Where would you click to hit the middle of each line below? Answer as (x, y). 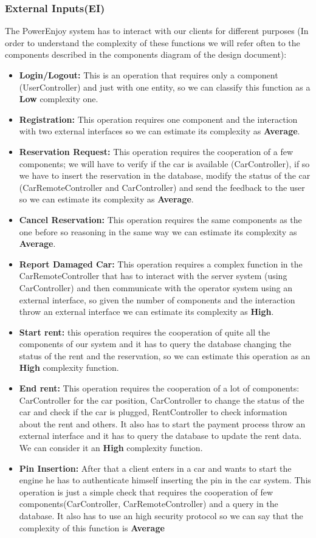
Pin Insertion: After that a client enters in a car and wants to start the (155, 468)
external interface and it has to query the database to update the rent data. (160, 436)
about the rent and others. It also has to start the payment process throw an (162, 423)
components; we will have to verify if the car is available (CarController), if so (164, 163)
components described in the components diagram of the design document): (146, 54)
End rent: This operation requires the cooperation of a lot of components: (159, 388)
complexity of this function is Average (92, 527)
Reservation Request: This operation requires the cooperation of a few (156, 151)
